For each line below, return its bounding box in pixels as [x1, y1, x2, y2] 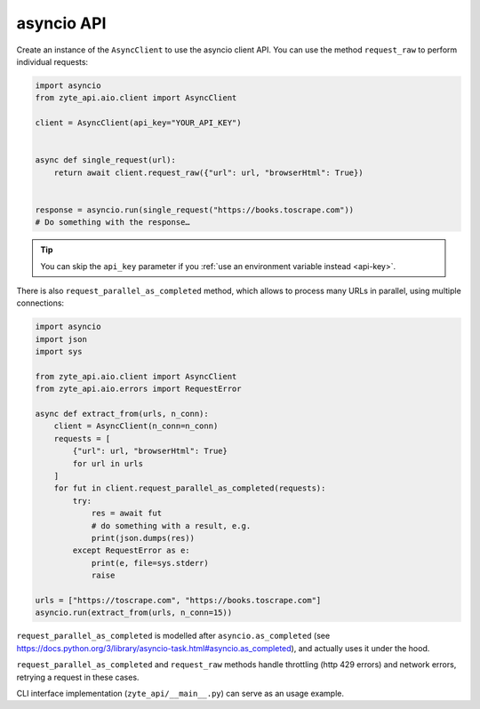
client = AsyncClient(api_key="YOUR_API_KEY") [35, 118, 242, 128]
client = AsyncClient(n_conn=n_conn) [53, 421, 219, 431]
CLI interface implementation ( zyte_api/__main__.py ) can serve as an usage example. [16, 688, 344, 698]
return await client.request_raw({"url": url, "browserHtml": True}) [53, 167, 364, 178]
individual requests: [16, 56, 89, 67]
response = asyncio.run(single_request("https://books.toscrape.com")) [35, 204, 355, 215]
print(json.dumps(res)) [91, 533, 196, 543]
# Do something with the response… [35, 218, 190, 227]
